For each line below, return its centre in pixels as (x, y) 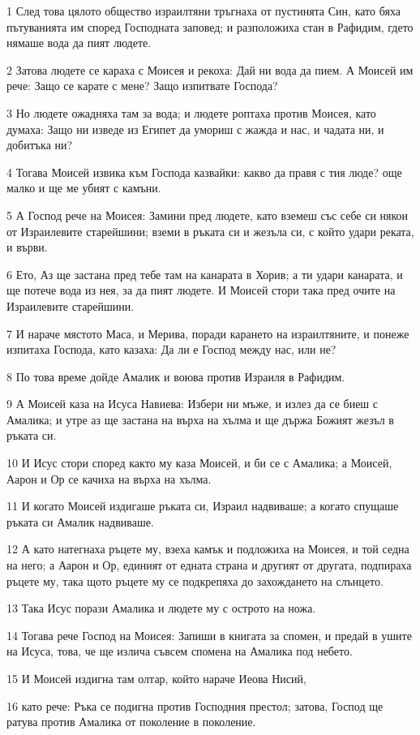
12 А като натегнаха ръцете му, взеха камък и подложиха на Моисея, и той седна (208, 549)
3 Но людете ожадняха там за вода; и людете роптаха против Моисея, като (191, 112)
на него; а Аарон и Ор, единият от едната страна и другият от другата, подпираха (209, 565)
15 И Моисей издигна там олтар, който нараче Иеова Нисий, (156, 678)
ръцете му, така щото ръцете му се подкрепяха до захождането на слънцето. (195, 580)
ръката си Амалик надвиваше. (80, 521)
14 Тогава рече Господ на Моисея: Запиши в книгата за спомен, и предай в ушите (209, 635)
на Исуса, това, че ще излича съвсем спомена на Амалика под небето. (180, 651)
